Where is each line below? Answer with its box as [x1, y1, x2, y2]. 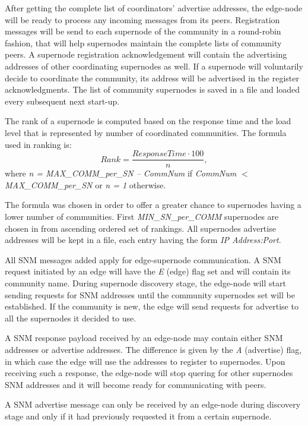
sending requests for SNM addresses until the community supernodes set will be [5, 288, 295, 301]
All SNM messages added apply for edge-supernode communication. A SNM [5, 253, 281, 266]
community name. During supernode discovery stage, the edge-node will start [5, 276, 286, 289]
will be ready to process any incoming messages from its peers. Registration [5, 13, 280, 26]
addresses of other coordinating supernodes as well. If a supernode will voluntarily [5, 59, 303, 72]
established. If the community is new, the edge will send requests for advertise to [5, 300, 299, 313]
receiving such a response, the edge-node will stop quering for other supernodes [5, 367, 293, 379]
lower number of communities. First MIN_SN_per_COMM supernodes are [5, 210, 279, 222]
